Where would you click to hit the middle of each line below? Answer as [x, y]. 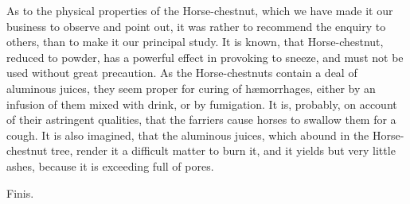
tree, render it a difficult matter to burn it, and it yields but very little [223, 150]
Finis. [20, 192]
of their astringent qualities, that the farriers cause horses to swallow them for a [201, 119]
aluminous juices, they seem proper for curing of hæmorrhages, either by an [191, 88]
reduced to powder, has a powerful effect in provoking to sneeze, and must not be [205, 57]
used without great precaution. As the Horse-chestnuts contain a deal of [182, 73]
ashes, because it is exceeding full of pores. [110, 166]
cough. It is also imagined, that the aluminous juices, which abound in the [188, 135]
